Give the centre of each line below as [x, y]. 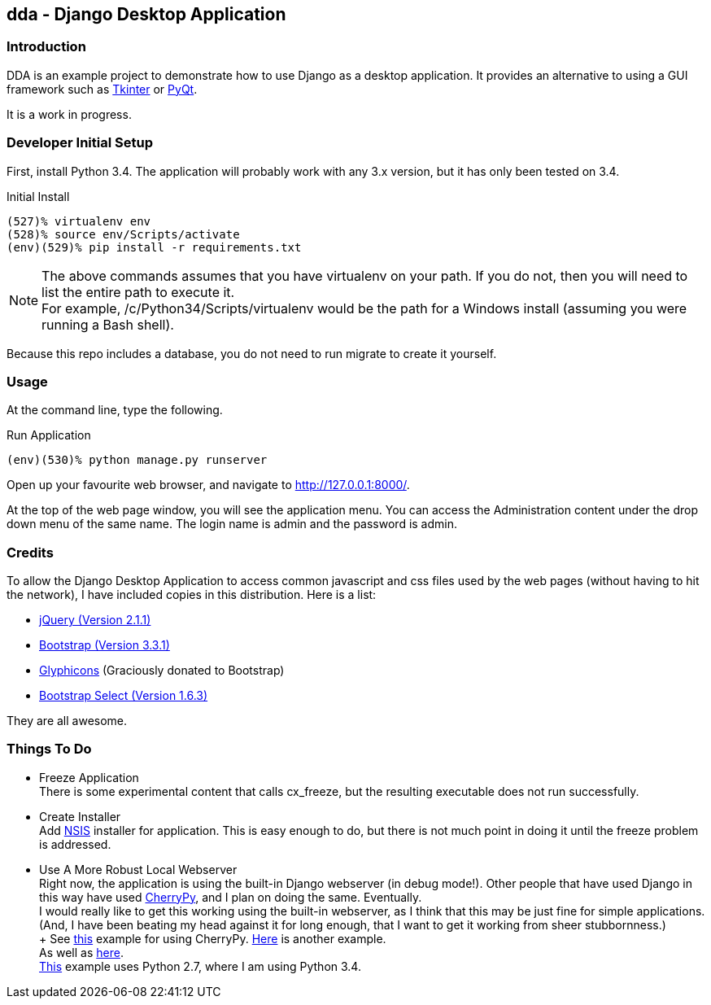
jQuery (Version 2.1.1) [95, 620]
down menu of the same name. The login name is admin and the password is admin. [232, 524]
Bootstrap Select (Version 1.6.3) [124, 696]
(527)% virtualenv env [79, 221]
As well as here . [81, 952]
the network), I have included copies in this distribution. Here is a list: [192, 595]
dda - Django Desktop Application [146, 14]
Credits [30, 552]
